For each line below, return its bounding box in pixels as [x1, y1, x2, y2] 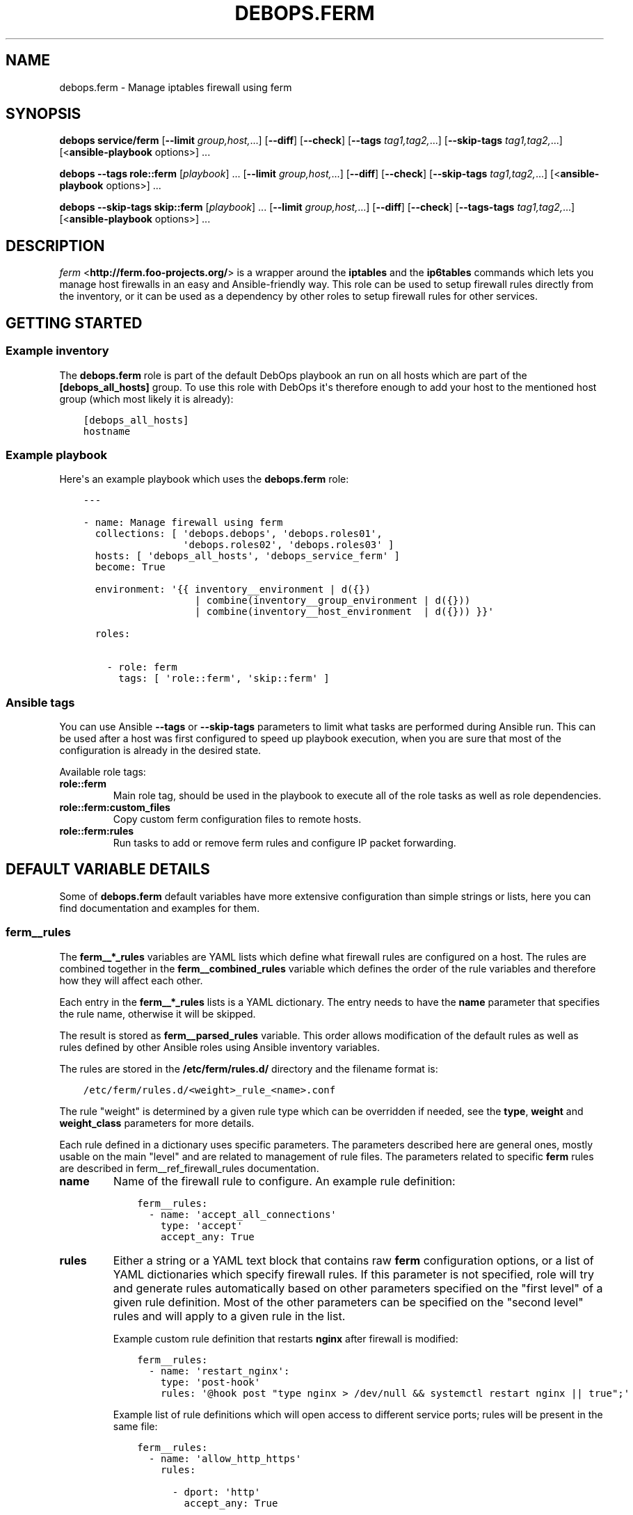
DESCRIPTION [6, 237, 105, 255]
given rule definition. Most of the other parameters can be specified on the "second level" [113, 1294, 584, 1309]
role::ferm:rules [59, 825, 134, 837]
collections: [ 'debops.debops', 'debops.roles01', [95, 528, 383, 540]
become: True [95, 561, 166, 573]
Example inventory [6, 344, 109, 358]
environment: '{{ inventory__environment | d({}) [95, 584, 371, 595]
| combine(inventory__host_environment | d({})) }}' [194, 606, 494, 618]
